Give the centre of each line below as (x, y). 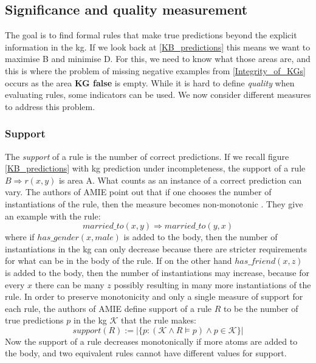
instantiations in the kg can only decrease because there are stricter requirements (156, 248)
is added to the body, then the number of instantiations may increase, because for (157, 272)
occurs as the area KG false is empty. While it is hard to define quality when (150, 82)
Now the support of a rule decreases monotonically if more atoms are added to (151, 341)
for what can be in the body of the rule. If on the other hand (118, 261)
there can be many (70, 284)
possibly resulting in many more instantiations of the (212, 284)
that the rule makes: (159, 320)
